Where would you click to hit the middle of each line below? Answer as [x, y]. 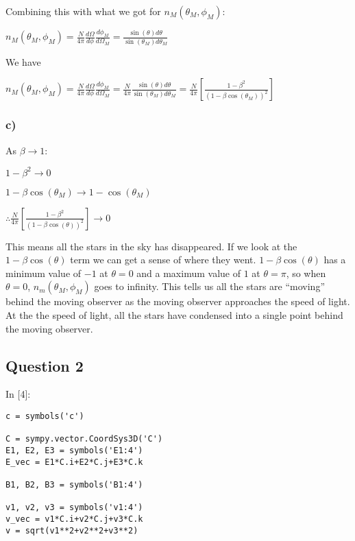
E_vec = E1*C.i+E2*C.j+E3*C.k [74, 462]
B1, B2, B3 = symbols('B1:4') [74, 484]
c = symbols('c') [45, 417]
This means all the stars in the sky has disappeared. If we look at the [151, 246]
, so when [306, 273]
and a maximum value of [188, 273]
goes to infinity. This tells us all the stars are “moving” [210, 286]
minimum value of [44, 273]
